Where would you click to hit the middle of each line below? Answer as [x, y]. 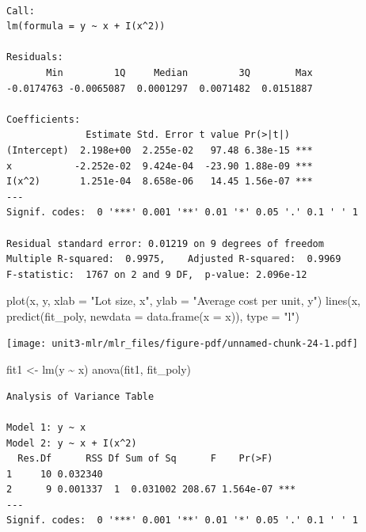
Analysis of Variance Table [80, 396]
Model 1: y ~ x [46, 427]
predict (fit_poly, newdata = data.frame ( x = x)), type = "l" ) [153, 315]
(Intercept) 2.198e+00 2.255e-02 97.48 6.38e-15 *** [160, 150]
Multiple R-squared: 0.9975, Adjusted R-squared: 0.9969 [174, 259]
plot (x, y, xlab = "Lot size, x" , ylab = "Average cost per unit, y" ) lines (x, [183, 300]
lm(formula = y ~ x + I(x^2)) [86, 27]
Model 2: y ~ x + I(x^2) [72, 443]
